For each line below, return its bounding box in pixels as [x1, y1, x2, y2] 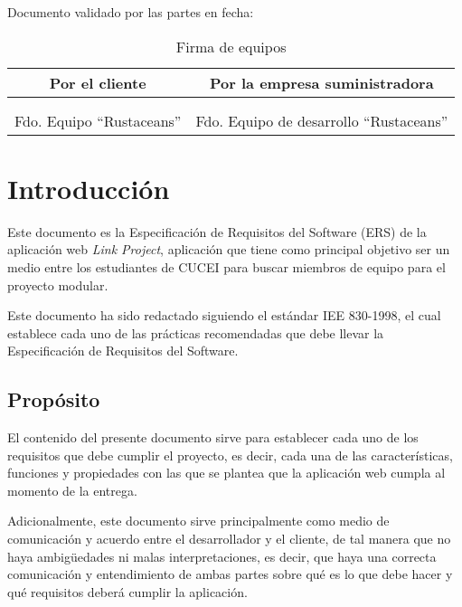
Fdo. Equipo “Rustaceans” [14, 109, 182, 131]
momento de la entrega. [7, 480, 137, 499]
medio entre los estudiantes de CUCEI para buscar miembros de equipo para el [7, 257, 446, 276]
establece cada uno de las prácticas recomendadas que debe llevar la [7, 323, 384, 342]
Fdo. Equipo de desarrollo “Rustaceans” [195, 109, 448, 131]
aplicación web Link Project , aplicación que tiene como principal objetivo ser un [7, 240, 450, 259]
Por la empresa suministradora [210, 71, 434, 93]
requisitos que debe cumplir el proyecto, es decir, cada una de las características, [7, 445, 453, 464]
